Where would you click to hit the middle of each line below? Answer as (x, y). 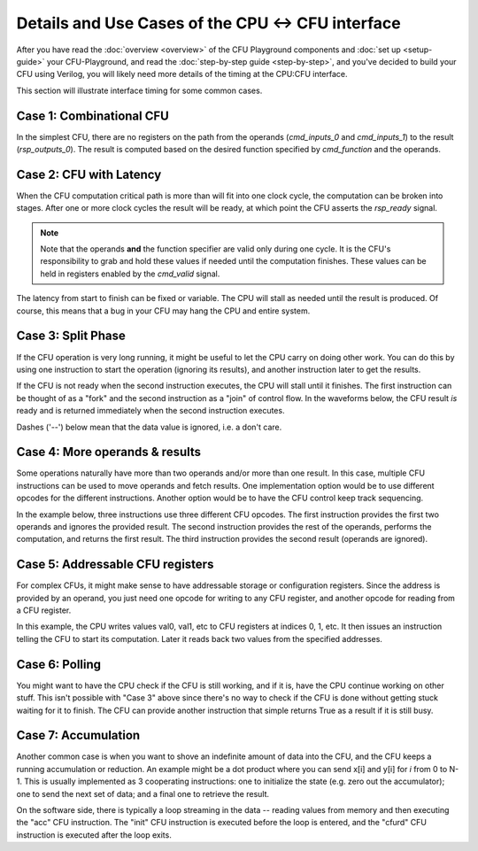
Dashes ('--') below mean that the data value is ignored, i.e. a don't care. (149, 427)
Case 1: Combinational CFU (93, 116)
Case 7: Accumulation (78, 735)
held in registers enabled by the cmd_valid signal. (130, 274)
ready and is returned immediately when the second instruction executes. (150, 411)
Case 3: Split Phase (71, 336)
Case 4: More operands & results (109, 452)
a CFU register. (44, 610)
